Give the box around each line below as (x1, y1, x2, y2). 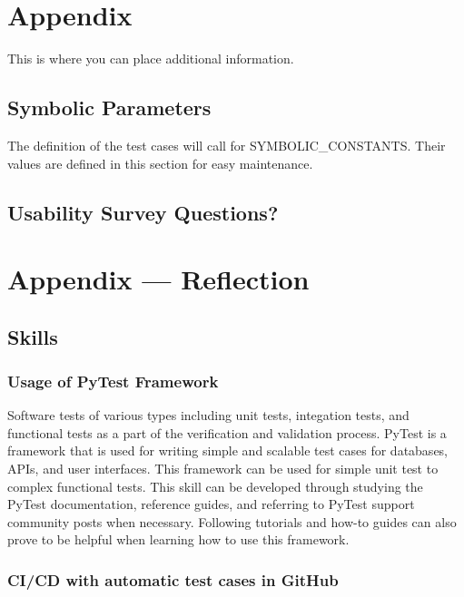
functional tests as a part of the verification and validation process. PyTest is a (7, 423, 447, 442)
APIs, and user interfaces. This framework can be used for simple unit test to (7, 459, 439, 478)
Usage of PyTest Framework (7, 369, 219, 392)
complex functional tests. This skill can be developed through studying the (7, 476, 423, 495)
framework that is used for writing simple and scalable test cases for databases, (7, 441, 449, 460)
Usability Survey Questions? (7, 198, 279, 226)
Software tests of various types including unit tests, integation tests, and (7, 406, 410, 425)
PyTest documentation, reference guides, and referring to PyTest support (7, 494, 415, 514)
